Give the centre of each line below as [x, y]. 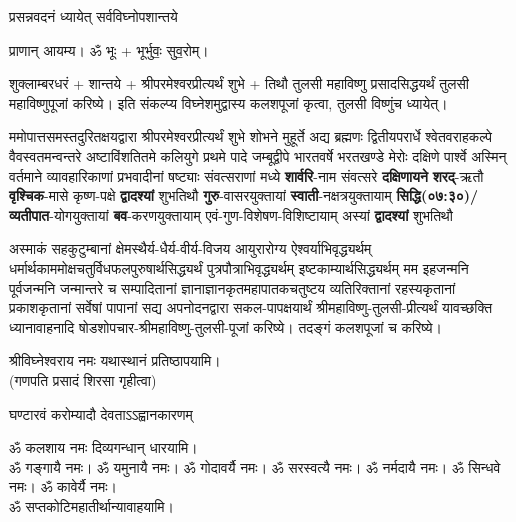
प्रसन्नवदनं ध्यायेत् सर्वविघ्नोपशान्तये [93, 16]
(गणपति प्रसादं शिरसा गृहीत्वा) [83, 379]
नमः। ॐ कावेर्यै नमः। [63, 486]
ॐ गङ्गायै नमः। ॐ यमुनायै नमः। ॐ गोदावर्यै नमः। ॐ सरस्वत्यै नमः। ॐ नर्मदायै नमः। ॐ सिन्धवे [255, 466]
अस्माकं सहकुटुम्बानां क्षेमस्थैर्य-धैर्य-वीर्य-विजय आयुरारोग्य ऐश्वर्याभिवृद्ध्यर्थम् [190, 248]
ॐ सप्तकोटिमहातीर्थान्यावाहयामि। [92, 505]
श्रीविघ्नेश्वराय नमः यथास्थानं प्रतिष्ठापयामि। [115, 360]
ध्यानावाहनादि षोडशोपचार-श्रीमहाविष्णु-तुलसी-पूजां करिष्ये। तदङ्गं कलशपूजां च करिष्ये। [225, 326]
